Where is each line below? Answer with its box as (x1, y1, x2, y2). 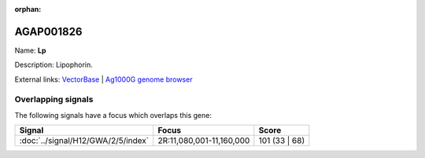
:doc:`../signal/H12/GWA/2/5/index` (19, 135, 150, 146)
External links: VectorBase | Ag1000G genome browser (14, 75, 193, 84)
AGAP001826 (14, 24, 83, 39)
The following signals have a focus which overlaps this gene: (14, 110, 213, 119)
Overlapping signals (14, 94, 94, 105)
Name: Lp (14, 46, 46, 55)
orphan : (14, 5, 42, 13)
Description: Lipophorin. (14, 60, 94, 70)
